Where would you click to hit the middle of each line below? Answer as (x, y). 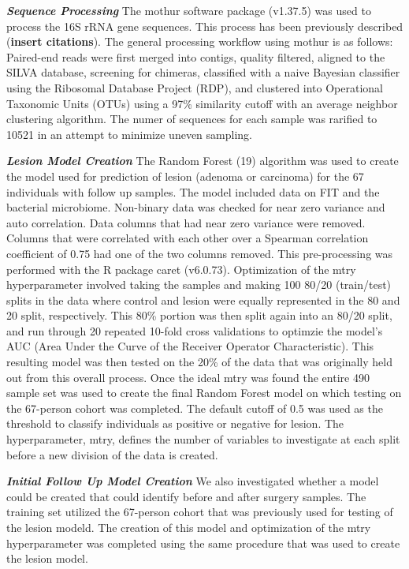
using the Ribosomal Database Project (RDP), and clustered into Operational (195, 87)
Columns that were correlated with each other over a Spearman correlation (188, 238)
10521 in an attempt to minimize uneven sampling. (129, 134)
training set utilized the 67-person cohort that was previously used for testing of (200, 512)
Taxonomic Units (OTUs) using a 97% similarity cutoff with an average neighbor (202, 103)
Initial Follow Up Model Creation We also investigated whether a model (193, 481)
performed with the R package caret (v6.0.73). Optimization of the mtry (181, 269)
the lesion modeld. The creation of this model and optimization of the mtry (189, 527)
